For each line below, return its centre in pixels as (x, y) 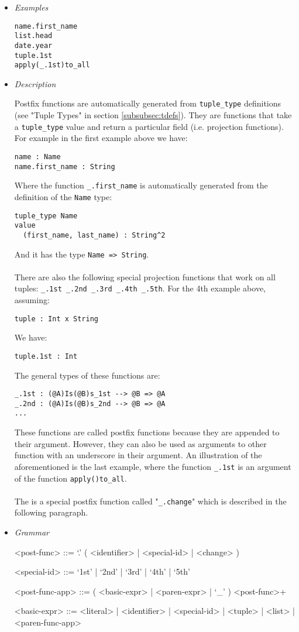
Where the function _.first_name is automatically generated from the (141, 185)
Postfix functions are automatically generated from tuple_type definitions (148, 103)
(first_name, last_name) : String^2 (94, 235)
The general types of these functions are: (87, 375)
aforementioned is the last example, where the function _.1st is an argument (153, 466)
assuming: (32, 300)
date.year (33, 45)
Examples (31, 7)
